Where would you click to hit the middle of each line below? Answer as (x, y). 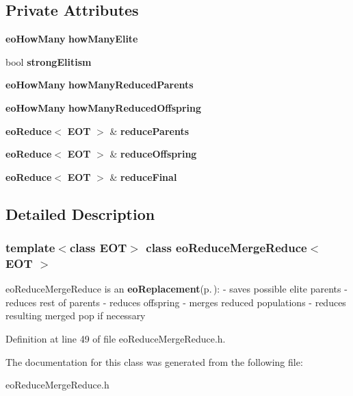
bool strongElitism (49, 61)
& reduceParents (149, 131)
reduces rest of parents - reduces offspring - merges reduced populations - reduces (176, 302)
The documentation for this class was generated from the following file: (154, 361)
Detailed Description (80, 213)
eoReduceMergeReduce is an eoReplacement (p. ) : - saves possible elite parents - (176, 289)
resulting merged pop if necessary (76, 315)
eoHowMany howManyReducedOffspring (104, 107)
